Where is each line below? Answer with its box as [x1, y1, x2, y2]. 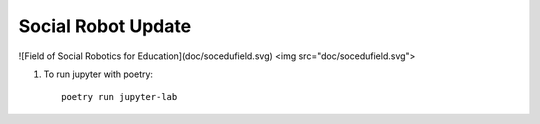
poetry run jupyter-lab [61, 91, 178, 103]
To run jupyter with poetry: [43, 68, 154, 80]
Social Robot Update [18, 15, 192, 37]
